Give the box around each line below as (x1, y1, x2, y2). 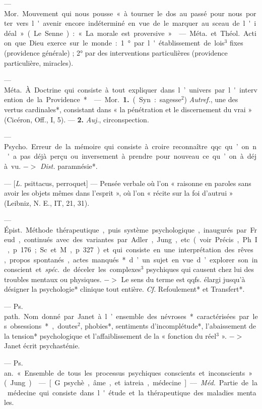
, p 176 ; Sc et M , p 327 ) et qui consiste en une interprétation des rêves (7, 244, 253, 255)
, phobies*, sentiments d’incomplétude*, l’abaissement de (80, 321, 256, 331)
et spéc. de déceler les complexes (35, 264, 141, 275)
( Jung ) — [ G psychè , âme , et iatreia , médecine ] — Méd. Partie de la (4, 377, 257, 388)
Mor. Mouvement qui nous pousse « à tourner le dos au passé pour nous (4, 8, 242, 18)
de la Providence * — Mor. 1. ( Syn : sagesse (26, 94, 181, 105)
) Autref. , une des (184, 94, 238, 105)
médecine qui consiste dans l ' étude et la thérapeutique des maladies (7, 387, 234, 397)
